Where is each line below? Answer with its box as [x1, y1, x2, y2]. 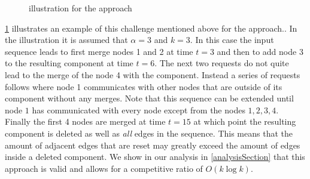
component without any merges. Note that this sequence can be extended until [5, 92, 294, 104]
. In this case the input [190, 33, 274, 46]
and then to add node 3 [217, 45, 303, 57]
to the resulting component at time [5, 57, 133, 69]
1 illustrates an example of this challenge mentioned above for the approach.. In [5, 21, 297, 34]
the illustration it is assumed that [5, 33, 128, 46]
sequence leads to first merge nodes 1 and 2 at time [5, 45, 193, 57]
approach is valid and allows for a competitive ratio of [5, 162, 203, 174]
